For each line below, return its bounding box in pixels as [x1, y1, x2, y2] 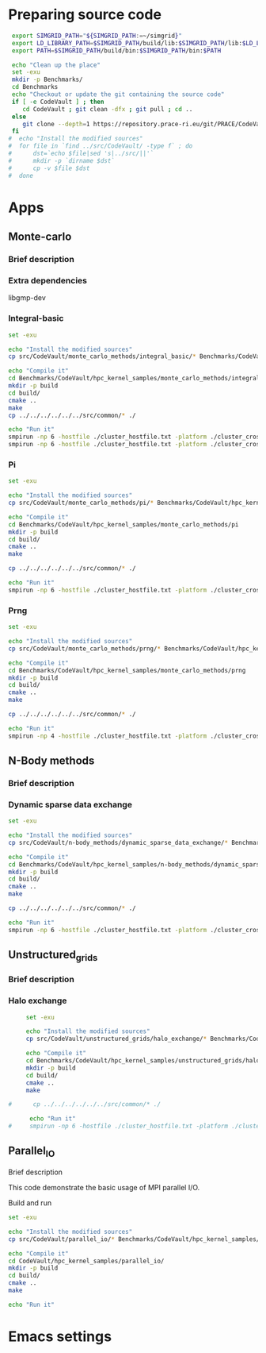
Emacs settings [8, 1328, 112, 1345]
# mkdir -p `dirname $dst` [8, 156, 115, 164]
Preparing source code [8, 6, 162, 24]
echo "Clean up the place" [11, 61, 101, 69]
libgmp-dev [8, 293, 46, 303]
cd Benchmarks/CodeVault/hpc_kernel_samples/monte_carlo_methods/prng [8, 666, 246, 674]
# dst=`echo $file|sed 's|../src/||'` [8, 149, 154, 158]
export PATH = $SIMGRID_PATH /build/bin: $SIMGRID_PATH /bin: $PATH [11, 46, 222, 55]
